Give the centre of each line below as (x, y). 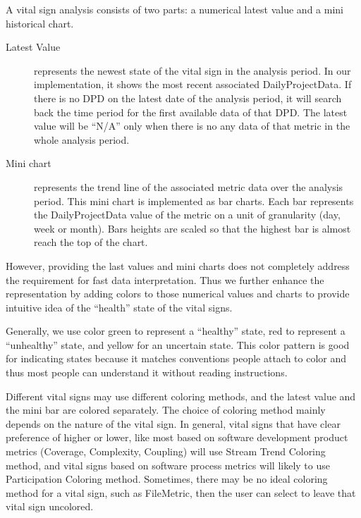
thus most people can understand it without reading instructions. (147, 372)
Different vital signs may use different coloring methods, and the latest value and (181, 396)
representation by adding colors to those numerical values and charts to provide (178, 294)
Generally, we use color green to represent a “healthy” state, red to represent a (176, 331)
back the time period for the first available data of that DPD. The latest (191, 112)
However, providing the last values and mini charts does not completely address (178, 265)
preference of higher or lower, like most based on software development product (177, 437)
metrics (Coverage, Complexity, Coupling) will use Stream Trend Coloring (166, 451)
